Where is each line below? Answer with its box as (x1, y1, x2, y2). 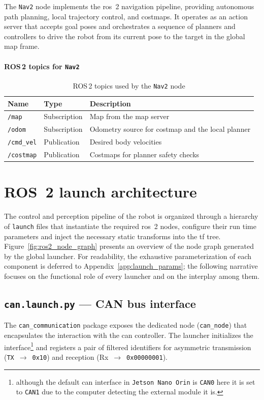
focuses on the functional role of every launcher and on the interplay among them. (4, 271, 260, 281)
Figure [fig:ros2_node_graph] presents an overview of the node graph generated (4, 241, 254, 251)
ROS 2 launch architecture (4, 181, 197, 202)
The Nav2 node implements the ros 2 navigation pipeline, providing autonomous (4, 1, 254, 11)
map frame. (4, 41, 40, 51)
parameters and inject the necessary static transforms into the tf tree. (4, 231, 221, 241)
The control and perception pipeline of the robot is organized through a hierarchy (4, 211, 258, 221)
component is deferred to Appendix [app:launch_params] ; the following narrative (4, 261, 258, 271)
